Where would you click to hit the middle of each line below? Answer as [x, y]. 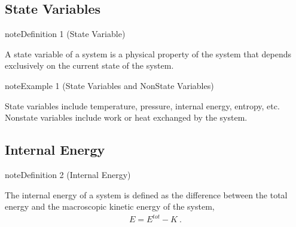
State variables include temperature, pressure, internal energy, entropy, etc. [142, 105]
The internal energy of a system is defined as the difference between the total [146, 194]
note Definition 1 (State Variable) [65, 34]
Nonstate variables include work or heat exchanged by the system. [126, 117]
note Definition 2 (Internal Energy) [68, 174]
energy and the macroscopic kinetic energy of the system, [110, 206]
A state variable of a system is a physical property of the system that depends [148, 53]
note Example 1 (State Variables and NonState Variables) [109, 85]
